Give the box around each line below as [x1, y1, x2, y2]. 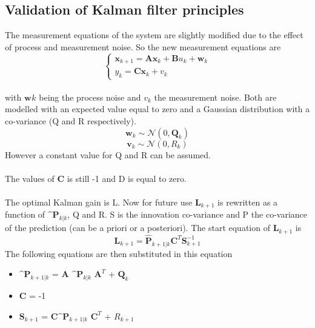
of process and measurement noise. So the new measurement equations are [5, 40, 281, 53]
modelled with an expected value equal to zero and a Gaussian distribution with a [5, 102, 310, 115]
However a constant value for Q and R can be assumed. [5, 148, 211, 161]
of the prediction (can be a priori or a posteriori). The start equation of [5, 221, 270, 234]
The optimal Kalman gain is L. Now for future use [5, 195, 193, 208]
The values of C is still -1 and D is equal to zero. [5, 172, 187, 184]
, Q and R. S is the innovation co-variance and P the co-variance [67, 208, 307, 221]
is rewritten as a [217, 195, 278, 208]
